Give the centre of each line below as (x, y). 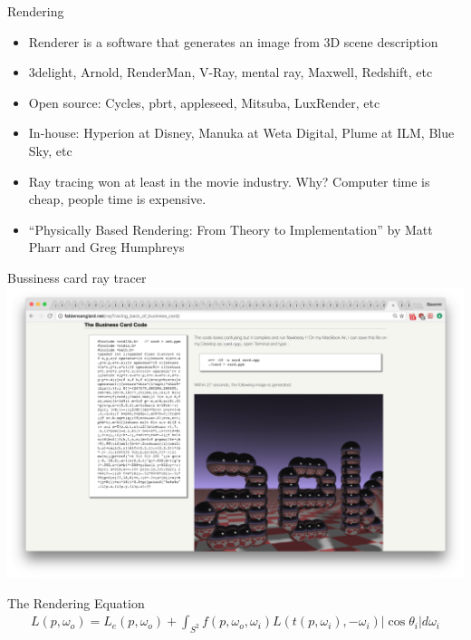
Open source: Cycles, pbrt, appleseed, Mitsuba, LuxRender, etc (204, 102)
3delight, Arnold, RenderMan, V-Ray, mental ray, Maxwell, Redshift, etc (231, 72)
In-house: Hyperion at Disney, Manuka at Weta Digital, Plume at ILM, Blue (241, 133)
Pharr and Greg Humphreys (106, 247)
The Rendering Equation (76, 602)
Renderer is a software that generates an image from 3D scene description (233, 41)
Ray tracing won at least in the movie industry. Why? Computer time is (229, 181)
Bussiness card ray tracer (77, 277)
